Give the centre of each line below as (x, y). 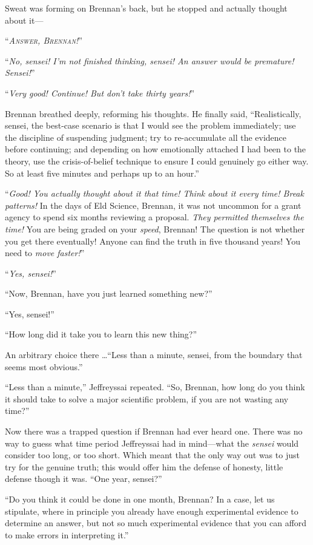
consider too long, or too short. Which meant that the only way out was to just (152, 455)
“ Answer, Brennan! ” (44, 40)
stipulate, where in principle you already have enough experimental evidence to (152, 511)
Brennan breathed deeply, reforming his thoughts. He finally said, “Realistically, (153, 113)
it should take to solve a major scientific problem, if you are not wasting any (147, 398)
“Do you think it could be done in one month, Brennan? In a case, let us (140, 499)
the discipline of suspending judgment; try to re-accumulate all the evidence (146, 137)
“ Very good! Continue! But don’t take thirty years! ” (100, 93)
